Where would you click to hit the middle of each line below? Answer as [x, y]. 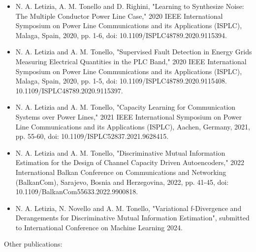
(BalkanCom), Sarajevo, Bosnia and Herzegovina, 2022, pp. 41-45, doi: [122, 182]
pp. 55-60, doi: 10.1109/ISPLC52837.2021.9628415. [92, 136]
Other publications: [33, 244]
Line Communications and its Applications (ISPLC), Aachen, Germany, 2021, [133, 126]
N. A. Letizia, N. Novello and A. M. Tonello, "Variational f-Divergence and [128, 208]
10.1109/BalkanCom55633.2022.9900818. [77, 191]
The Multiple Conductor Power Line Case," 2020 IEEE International [119, 16]
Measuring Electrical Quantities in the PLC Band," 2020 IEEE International [131, 61]
